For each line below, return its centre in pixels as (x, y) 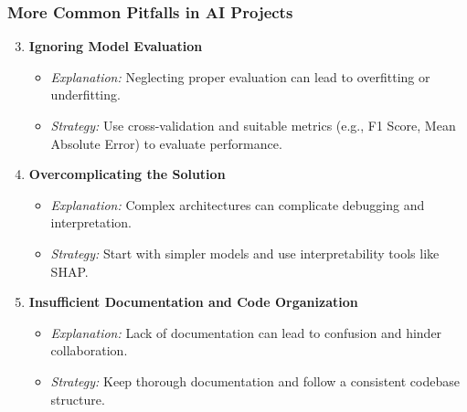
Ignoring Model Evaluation (116, 46)
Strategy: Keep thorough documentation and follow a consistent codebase (255, 380)
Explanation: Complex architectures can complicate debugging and (238, 204)
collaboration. (89, 350)
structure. (78, 399)
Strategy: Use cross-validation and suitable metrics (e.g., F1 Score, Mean (253, 125)
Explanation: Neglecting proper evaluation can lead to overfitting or (240, 76)
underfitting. (85, 95)
